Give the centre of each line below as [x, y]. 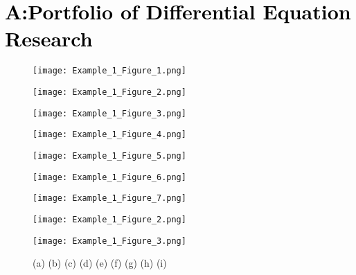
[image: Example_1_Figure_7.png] [109, 198]
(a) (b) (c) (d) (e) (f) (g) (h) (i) [100, 263]
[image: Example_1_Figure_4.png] [109, 135]
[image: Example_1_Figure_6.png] [109, 177]
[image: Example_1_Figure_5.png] [109, 156]
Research [49, 38]
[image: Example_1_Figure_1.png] [109, 71]
